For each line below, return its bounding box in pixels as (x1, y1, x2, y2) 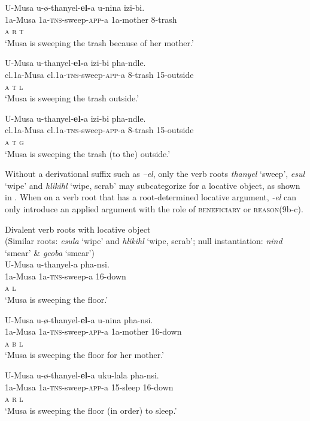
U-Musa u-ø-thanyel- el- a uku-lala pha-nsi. (5, 369, 159, 381)
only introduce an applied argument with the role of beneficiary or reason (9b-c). (5, 202, 303, 215)
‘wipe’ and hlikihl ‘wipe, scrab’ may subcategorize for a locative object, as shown (5, 179, 300, 191)
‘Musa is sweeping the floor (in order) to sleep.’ (5, 404, 177, 416)
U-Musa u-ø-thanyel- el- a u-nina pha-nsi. (5, 313, 153, 326)
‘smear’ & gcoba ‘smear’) (5, 246, 95, 258)
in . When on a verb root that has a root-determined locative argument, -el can (5, 191, 297, 203)
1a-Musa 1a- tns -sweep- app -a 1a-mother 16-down (5, 325, 182, 338)
